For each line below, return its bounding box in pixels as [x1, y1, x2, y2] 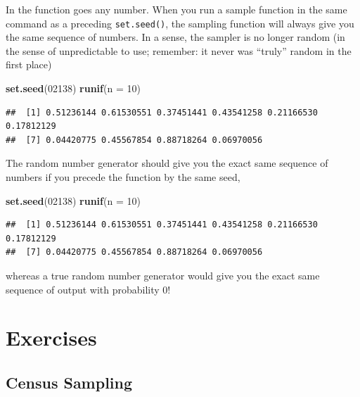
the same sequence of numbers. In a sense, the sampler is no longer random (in [6, 30, 345, 44]
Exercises [6, 323, 97, 352]
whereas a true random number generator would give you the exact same [6, 267, 320, 282]
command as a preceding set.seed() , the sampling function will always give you [6, 15, 354, 30]
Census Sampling [6, 371, 133, 393]
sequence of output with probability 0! [6, 282, 171, 296]
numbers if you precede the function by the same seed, [6, 170, 240, 184]
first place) [6, 57, 52, 72]
